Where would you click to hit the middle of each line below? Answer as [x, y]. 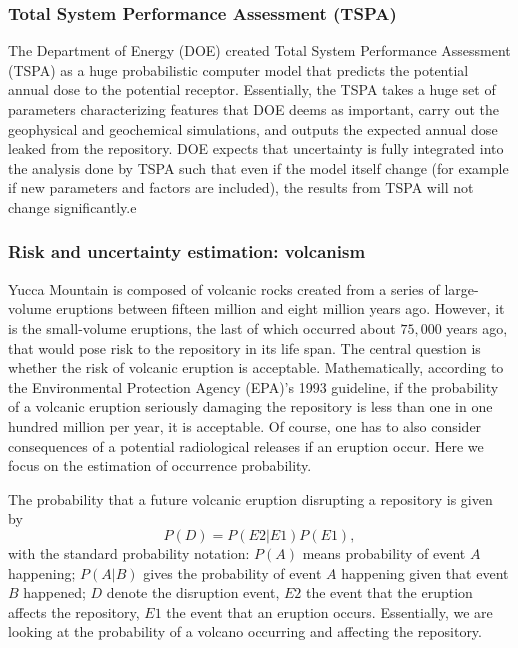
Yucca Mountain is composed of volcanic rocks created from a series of [224, 288]
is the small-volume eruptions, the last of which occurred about [202, 327]
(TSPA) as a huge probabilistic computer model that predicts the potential [238, 69]
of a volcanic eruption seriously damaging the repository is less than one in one [250, 406]
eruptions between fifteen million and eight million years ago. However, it [280, 308]
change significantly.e [72, 206]
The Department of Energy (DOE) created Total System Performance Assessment [259, 50]
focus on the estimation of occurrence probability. [160, 465]
